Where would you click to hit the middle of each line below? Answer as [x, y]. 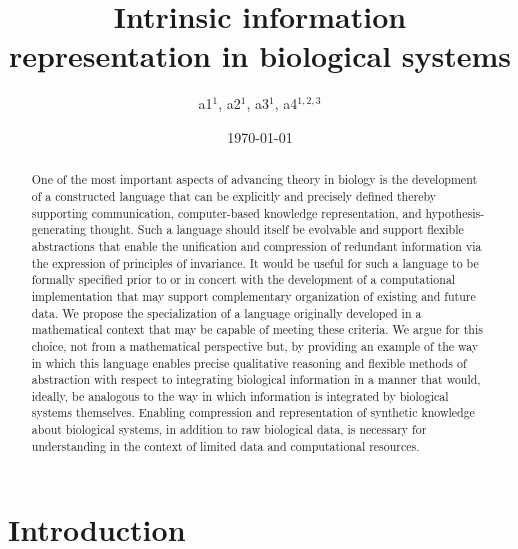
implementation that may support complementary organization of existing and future [253, 295]
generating [59, 229]
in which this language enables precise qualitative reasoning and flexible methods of [249, 362]
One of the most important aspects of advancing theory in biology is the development [254, 179]
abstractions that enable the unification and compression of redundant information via [256, 245]
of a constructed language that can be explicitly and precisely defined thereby [233, 195]
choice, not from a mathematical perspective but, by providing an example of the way [255, 345]
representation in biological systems [260, 55]
